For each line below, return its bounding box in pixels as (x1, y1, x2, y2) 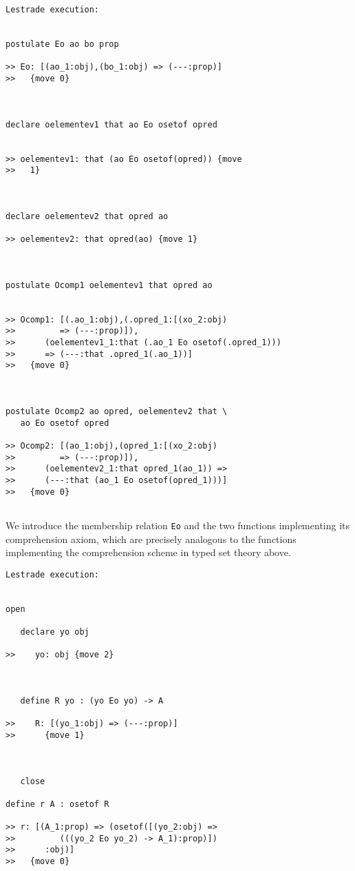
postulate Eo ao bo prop (6, 39, 119, 49)
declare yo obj (20, 627, 89, 637)
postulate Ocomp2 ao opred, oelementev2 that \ (6, 406, 228, 416)
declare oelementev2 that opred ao (6, 211, 169, 221)
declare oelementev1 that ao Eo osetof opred (6, 119, 217, 130)
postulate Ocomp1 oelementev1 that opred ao (6, 280, 213, 290)
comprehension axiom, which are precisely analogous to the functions (6, 531, 297, 546)
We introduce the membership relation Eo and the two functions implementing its (6, 518, 350, 532)
